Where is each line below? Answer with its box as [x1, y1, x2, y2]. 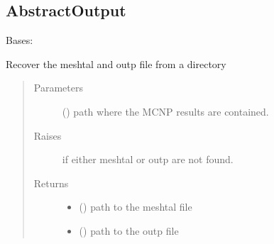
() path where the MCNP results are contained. [62, 104, 269, 118]
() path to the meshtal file [79, 199, 192, 214]
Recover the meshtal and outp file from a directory [6, 56, 226, 71]
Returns [33, 175, 69, 190]
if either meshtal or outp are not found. [62, 152, 234, 167]
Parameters [33, 80, 83, 95]
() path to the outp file [79, 223, 179, 238]
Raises [33, 128, 62, 143]
